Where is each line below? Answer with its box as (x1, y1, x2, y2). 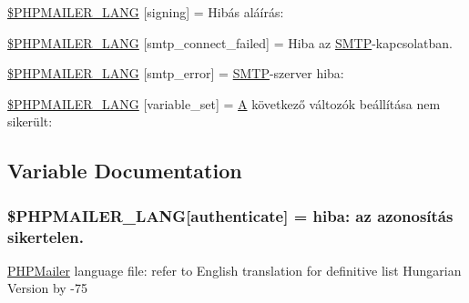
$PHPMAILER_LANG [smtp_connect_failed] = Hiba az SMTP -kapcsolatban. (7, 33, 453, 52)
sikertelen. (7, 225, 84, 247)
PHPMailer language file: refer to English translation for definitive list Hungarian (7, 260, 462, 279)
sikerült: (7, 112, 53, 131)
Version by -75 (7, 278, 88, 298)
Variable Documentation (7, 157, 242, 185)
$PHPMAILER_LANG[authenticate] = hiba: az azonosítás (7, 204, 454, 227)
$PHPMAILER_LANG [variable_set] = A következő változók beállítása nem (7, 94, 441, 113)
